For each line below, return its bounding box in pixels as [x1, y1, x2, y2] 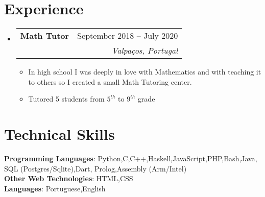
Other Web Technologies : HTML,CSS [4, 173, 133, 184]
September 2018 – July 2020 [77, 30, 178, 42]
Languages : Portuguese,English [4, 183, 106, 193]
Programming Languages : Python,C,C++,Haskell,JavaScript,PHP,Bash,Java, [4, 153, 257, 164]
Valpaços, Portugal [111, 44, 178, 57]
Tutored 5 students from [28, 93, 105, 104]
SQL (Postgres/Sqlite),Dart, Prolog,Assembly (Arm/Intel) [4, 163, 187, 174]
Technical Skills [4, 124, 115, 144]
